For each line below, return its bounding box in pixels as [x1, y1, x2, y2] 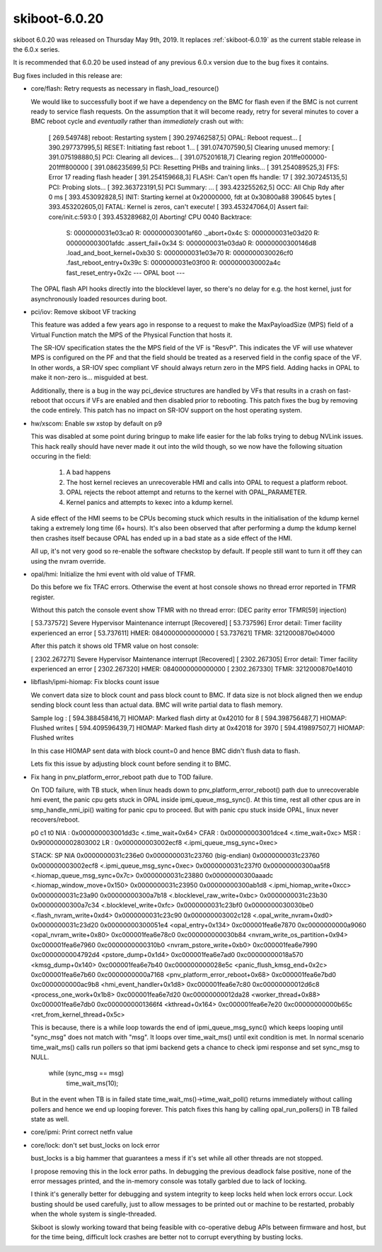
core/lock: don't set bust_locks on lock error [30, 1141, 160, 1149]
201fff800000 [48, 163, 89, 172]
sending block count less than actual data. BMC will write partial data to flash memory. [30, 700, 283, 709]
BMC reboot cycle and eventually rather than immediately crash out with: [30, 117, 244, 125]
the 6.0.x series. [13, 45, 60, 53]
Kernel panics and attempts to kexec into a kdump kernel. [66, 498, 233, 506]
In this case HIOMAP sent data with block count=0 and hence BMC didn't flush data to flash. [30, 747, 301, 755]
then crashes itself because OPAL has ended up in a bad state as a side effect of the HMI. [30, 534, 293, 542]
